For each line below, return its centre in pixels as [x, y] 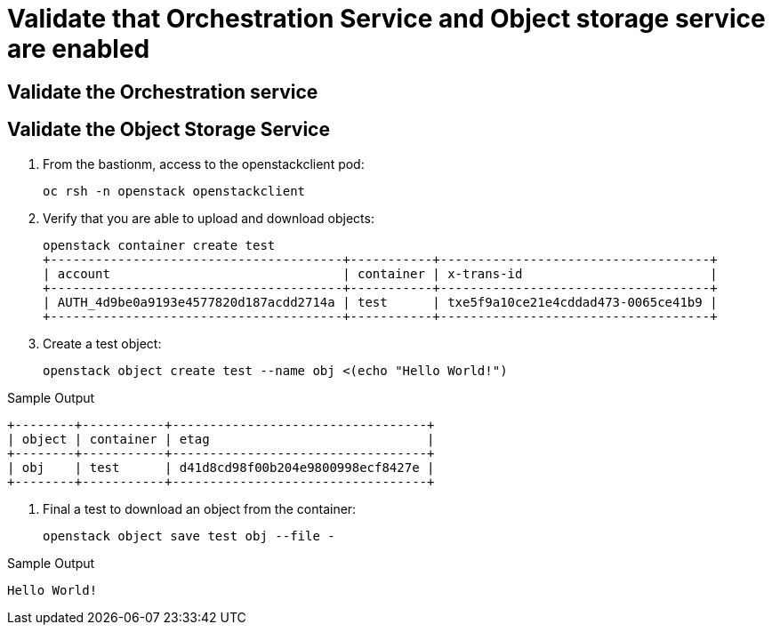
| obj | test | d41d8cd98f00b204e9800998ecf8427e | [221, 467]
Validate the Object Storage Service [169, 130]
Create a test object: [102, 343]
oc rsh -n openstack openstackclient [174, 191]
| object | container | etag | [221, 439]
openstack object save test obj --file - [189, 536]
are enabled [79, 49]
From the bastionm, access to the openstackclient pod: [204, 164]
